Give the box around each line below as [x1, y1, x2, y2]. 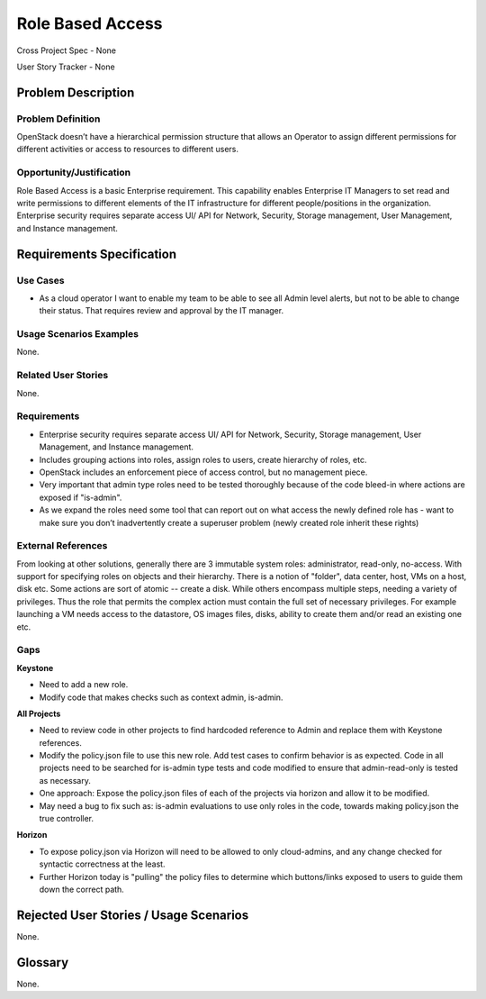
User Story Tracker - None [16, 61, 116, 72]
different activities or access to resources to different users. [16, 144, 238, 155]
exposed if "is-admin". [39, 492, 122, 503]
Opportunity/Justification [16, 167, 130, 179]
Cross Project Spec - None [16, 45, 117, 56]
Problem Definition [16, 113, 101, 125]
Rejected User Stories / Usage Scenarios [16, 907, 249, 922]
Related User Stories [16, 369, 109, 382]
